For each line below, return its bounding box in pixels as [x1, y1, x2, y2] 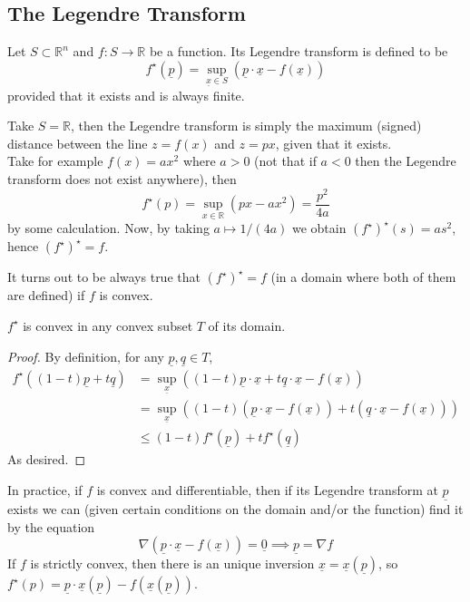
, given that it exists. [275, 133, 392, 152]
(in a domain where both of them [270, 267, 456, 286]
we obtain [291, 218, 347, 238]
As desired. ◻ [7, 450, 86, 469]
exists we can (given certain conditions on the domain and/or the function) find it [7, 500, 464, 519]
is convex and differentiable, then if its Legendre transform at [96, 480, 438, 499]
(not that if [254, 151, 317, 170]
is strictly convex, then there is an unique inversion [30, 554, 315, 573]
